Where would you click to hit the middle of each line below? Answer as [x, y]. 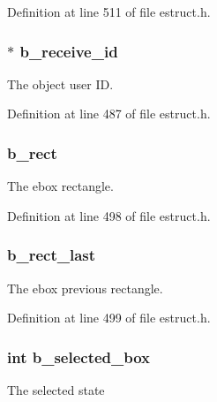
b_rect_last [52, 255]
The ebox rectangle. [60, 186]
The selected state [56, 390]
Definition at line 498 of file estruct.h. [109, 215]
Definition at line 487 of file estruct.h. [109, 114]
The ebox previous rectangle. [85, 288]
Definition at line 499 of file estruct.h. [109, 318]
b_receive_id [69, 51]
